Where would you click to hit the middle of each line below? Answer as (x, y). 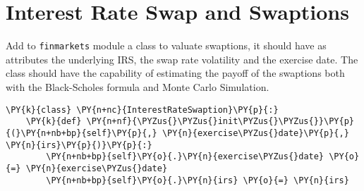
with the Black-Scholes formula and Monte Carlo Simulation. (138, 86)
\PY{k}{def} (54, 122)
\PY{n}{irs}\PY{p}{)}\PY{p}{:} (79, 145)
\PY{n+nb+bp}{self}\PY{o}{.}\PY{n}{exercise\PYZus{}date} (185, 157)
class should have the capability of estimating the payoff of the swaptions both (175, 73)
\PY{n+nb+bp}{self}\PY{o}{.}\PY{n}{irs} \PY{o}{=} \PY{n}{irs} (198, 180)
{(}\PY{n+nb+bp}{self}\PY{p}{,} (81, 133)
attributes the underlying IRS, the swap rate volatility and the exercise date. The (182, 59)
